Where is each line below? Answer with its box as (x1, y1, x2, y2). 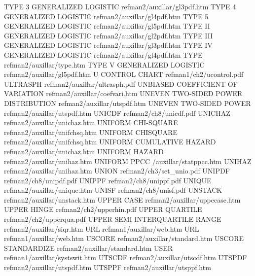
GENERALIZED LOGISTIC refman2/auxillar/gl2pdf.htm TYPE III (4, 30, 213, 40)
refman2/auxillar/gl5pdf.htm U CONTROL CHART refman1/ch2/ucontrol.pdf (4, 69, 244, 79)
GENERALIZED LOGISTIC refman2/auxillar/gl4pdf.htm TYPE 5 (4, 11, 209, 21)
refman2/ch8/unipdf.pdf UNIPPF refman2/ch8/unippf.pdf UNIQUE (4, 175, 212, 185)
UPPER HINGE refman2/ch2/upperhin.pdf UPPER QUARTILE (4, 204, 202, 214)
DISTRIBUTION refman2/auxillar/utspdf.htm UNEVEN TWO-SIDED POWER (4, 98, 251, 108)
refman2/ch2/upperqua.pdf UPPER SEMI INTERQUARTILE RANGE (4, 214, 221, 224)
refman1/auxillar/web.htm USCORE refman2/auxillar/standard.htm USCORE (4, 233, 244, 243)
